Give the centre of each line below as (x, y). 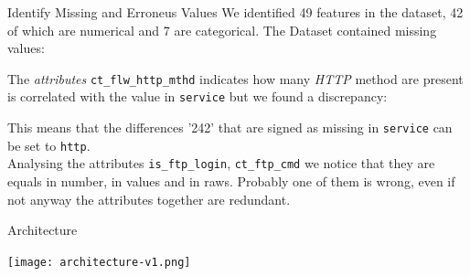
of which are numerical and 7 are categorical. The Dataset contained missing (222, 30)
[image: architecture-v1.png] (99, 262)
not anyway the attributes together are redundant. (149, 199)
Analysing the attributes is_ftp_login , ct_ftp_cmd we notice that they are (221, 163)
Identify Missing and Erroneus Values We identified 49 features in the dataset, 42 (235, 12)
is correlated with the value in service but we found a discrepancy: (198, 96)
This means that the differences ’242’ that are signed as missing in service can (230, 127)
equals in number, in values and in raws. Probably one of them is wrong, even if (231, 181)
